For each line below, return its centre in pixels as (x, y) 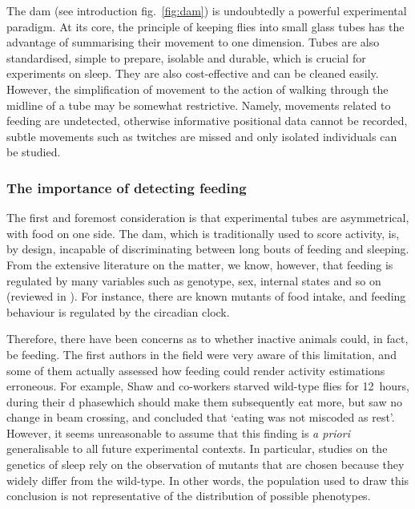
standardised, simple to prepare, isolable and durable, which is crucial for (186, 57)
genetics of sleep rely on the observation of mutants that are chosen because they (205, 465)
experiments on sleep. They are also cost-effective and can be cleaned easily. (193, 73)
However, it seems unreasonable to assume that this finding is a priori (178, 432)
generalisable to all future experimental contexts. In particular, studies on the (197, 448)
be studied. (34, 152)
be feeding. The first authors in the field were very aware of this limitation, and (201, 354)
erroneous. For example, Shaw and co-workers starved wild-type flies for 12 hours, (208, 386)
